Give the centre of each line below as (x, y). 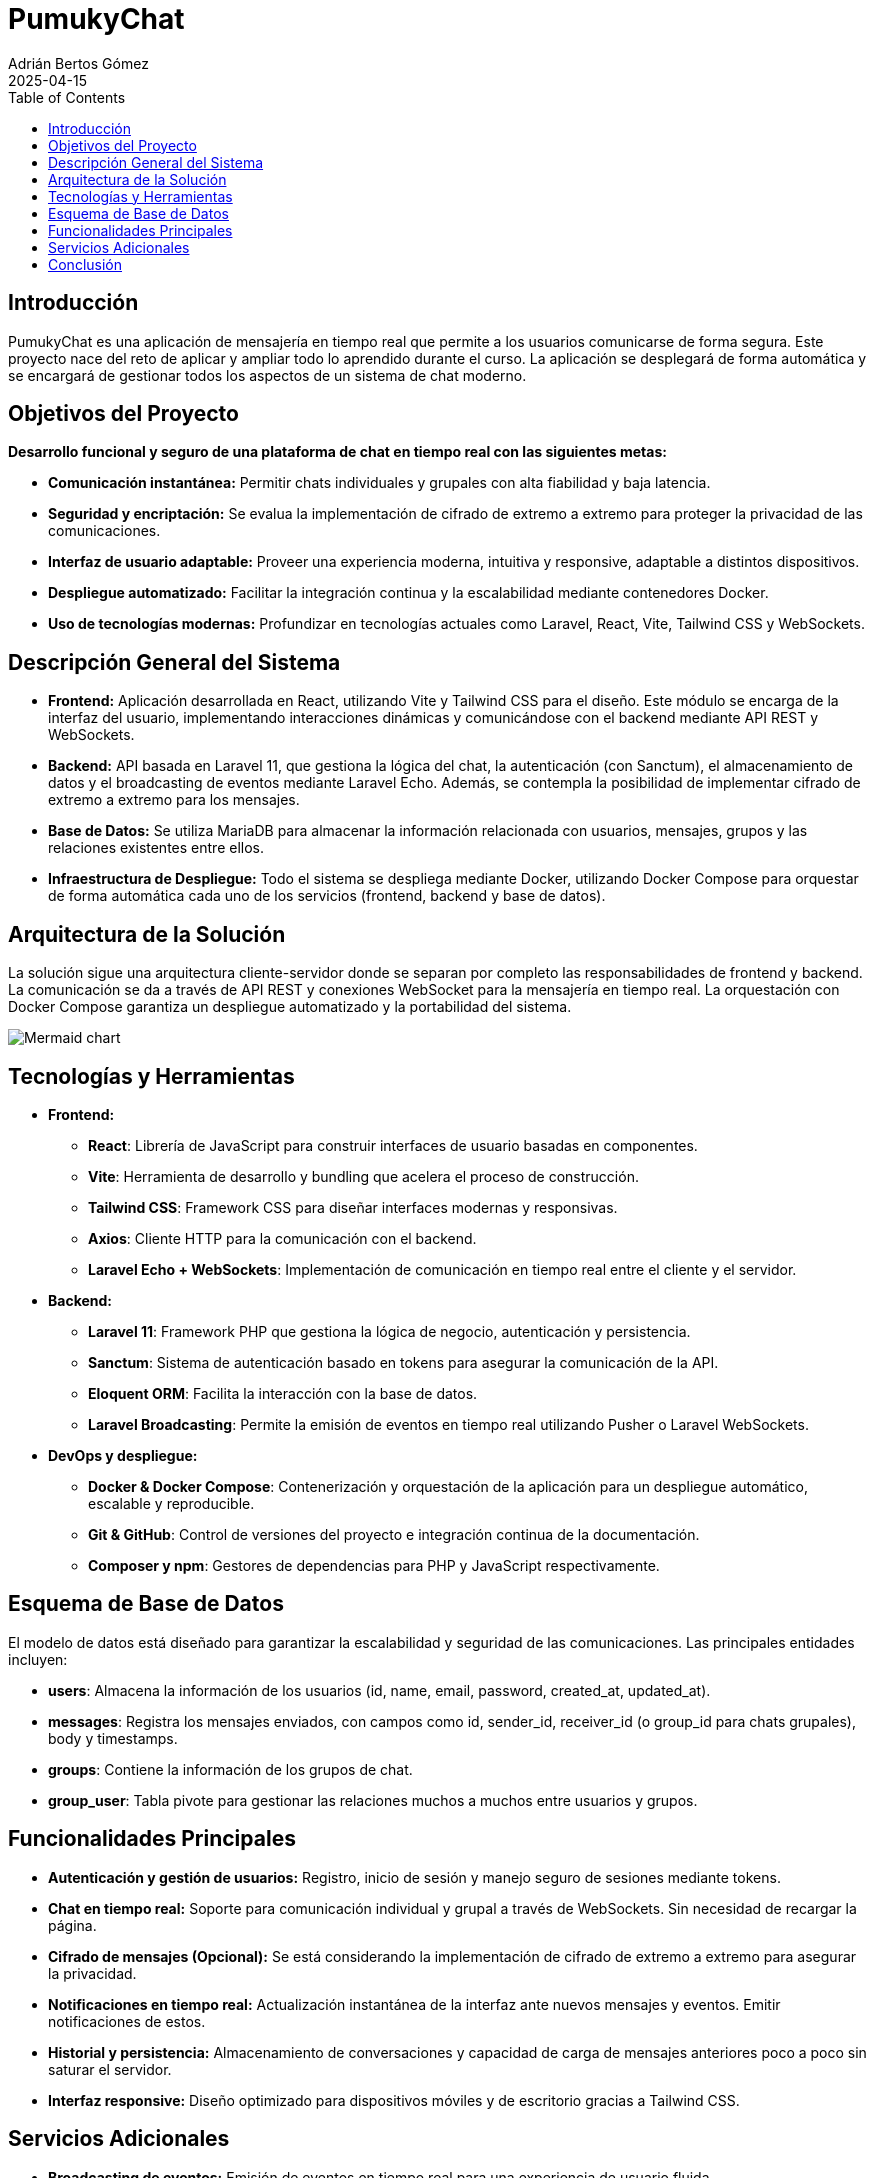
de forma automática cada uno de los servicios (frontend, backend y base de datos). (327, 896)
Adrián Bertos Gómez (78, 63)
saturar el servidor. (110, 2069)
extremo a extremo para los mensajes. (174, 800)
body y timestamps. (113, 1738)
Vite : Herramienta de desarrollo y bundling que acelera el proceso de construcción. (363, 1176)
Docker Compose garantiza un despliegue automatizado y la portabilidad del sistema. (290, 1007)
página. (72, 1925)
